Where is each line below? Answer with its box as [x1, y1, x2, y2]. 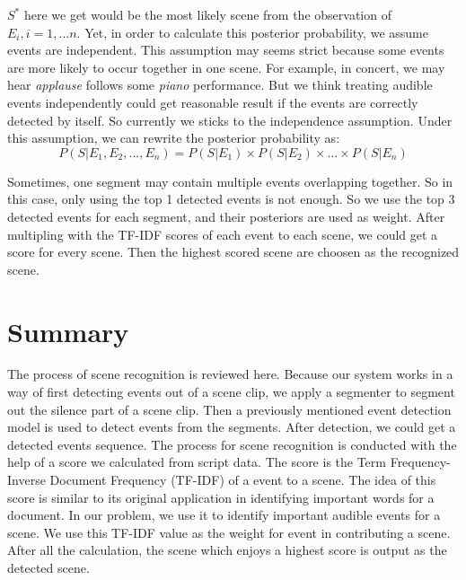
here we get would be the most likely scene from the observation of [23, 5, 391, 23]
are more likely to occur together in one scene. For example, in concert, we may [7, 57, 445, 76]
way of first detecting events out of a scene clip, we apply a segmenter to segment [7, 382, 455, 401]
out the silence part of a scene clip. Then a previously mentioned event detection [7, 400, 452, 418]
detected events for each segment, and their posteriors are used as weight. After [7, 207, 445, 225]
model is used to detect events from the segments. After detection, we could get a [7, 417, 456, 436]
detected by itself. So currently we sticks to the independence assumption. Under [7, 110, 453, 129]
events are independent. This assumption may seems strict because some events [7, 40, 444, 59]
